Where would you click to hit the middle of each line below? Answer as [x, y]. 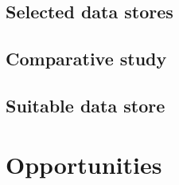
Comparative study [86, 59]
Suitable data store [86, 105]
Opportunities [84, 164]
